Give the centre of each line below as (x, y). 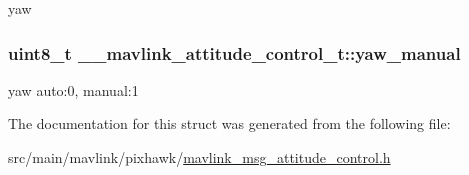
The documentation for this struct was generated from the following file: (229, 123)
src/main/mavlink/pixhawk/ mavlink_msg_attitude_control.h (199, 157)
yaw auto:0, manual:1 (73, 89)
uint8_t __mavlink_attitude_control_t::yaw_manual (234, 52)
